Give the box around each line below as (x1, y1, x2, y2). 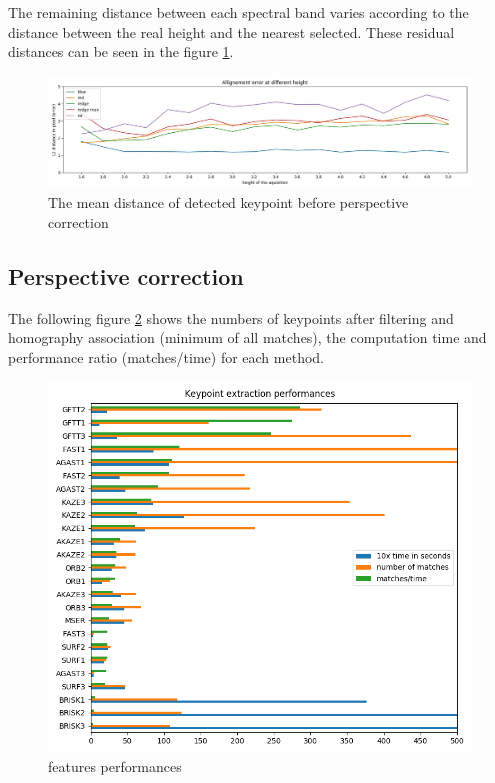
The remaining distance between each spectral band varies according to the (8, 2, 469, 22)
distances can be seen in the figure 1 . (8, 41, 234, 62)
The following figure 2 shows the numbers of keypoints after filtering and (8, 307, 454, 328)
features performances (48, 756, 182, 777)
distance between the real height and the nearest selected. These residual (8, 21, 455, 42)
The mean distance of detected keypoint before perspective (48, 192, 409, 213)
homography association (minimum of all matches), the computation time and (8, 327, 487, 348)
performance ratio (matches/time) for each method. (8, 346, 324, 367)
